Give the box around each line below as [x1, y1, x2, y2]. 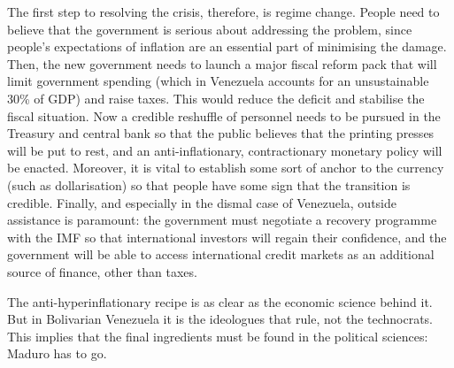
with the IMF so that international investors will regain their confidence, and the [7, 227, 447, 246]
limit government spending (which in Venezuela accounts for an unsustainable [7, 72, 429, 90]
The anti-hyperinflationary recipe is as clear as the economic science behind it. [7, 292, 433, 310]
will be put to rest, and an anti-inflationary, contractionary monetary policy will [7, 141, 442, 159]
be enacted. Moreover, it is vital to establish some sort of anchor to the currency [7, 158, 444, 177]
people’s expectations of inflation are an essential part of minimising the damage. [7, 37, 447, 56]
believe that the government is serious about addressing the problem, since [7, 19, 412, 38]
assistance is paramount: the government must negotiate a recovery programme [7, 211, 437, 229]
